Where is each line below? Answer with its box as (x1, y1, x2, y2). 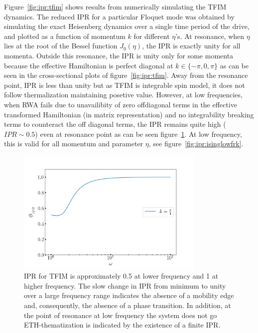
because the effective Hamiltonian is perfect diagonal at (4, 60, 173, 70)
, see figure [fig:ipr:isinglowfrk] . (148, 138, 244, 149)
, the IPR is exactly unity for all (142, 40, 241, 51)
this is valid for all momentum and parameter (4, 138, 143, 149)
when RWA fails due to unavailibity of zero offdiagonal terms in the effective (4, 99, 237, 109)
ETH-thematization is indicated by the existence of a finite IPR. (24, 320, 221, 330)
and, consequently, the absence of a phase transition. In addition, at (24, 300, 231, 311)
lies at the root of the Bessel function (4, 40, 118, 51)
